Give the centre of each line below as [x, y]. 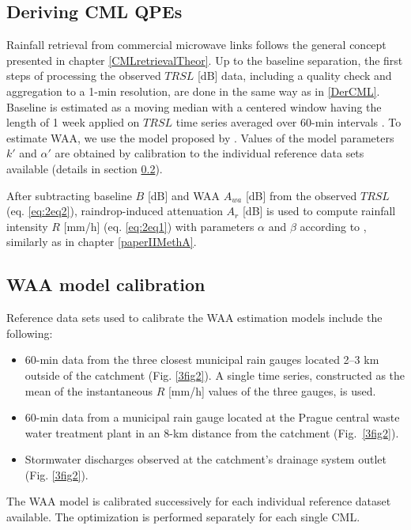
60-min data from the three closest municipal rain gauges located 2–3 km [202, 360]
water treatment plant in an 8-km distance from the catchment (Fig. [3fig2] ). [212, 432]
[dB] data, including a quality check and [294, 76]
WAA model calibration [106, 284]
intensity [27, 226]
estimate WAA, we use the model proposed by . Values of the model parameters [200, 137]
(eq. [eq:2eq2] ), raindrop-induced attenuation [115, 211]
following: [30, 333]
